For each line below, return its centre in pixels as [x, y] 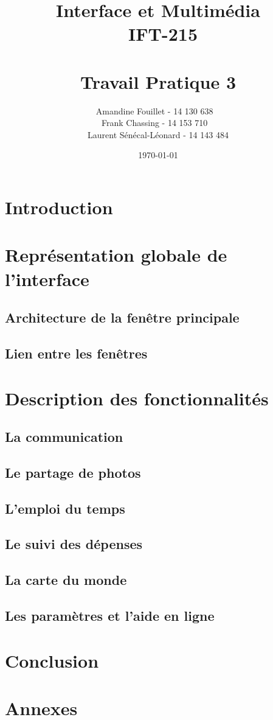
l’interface [47, 278]
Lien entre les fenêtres [76, 353]
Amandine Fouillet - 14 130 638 [154, 110]
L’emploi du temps [65, 508]
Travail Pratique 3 [158, 81]
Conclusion [52, 660]
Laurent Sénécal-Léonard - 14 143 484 [158, 134]
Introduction [59, 207]
